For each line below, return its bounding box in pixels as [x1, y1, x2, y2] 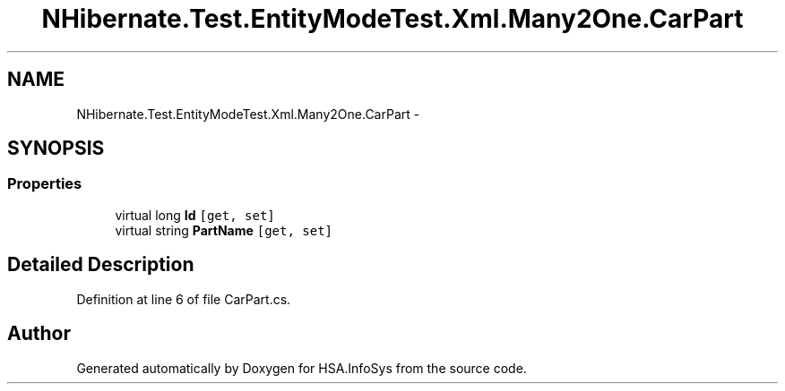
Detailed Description [7, 253, 194, 276]
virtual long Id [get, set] [115, 207, 275, 223]
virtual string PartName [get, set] [115, 222, 333, 238]
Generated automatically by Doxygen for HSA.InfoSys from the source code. [76, 360, 527, 376]
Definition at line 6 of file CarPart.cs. [76, 291, 291, 307]
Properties [7, 174, 82, 193]
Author [7, 322, 71, 345]
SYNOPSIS [7, 137, 105, 160]
